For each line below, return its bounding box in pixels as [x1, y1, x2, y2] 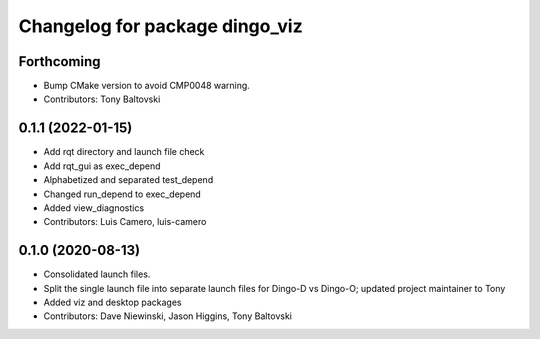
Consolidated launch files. [43, 268, 151, 280]
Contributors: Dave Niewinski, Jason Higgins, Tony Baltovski [43, 310, 293, 322]
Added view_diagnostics [43, 201, 145, 214]
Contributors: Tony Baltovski [43, 93, 161, 105]
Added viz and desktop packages [43, 296, 182, 308]
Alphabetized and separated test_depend [43, 174, 214, 186]
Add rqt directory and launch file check [43, 146, 205, 158]
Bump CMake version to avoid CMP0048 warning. [43, 80, 250, 92]
